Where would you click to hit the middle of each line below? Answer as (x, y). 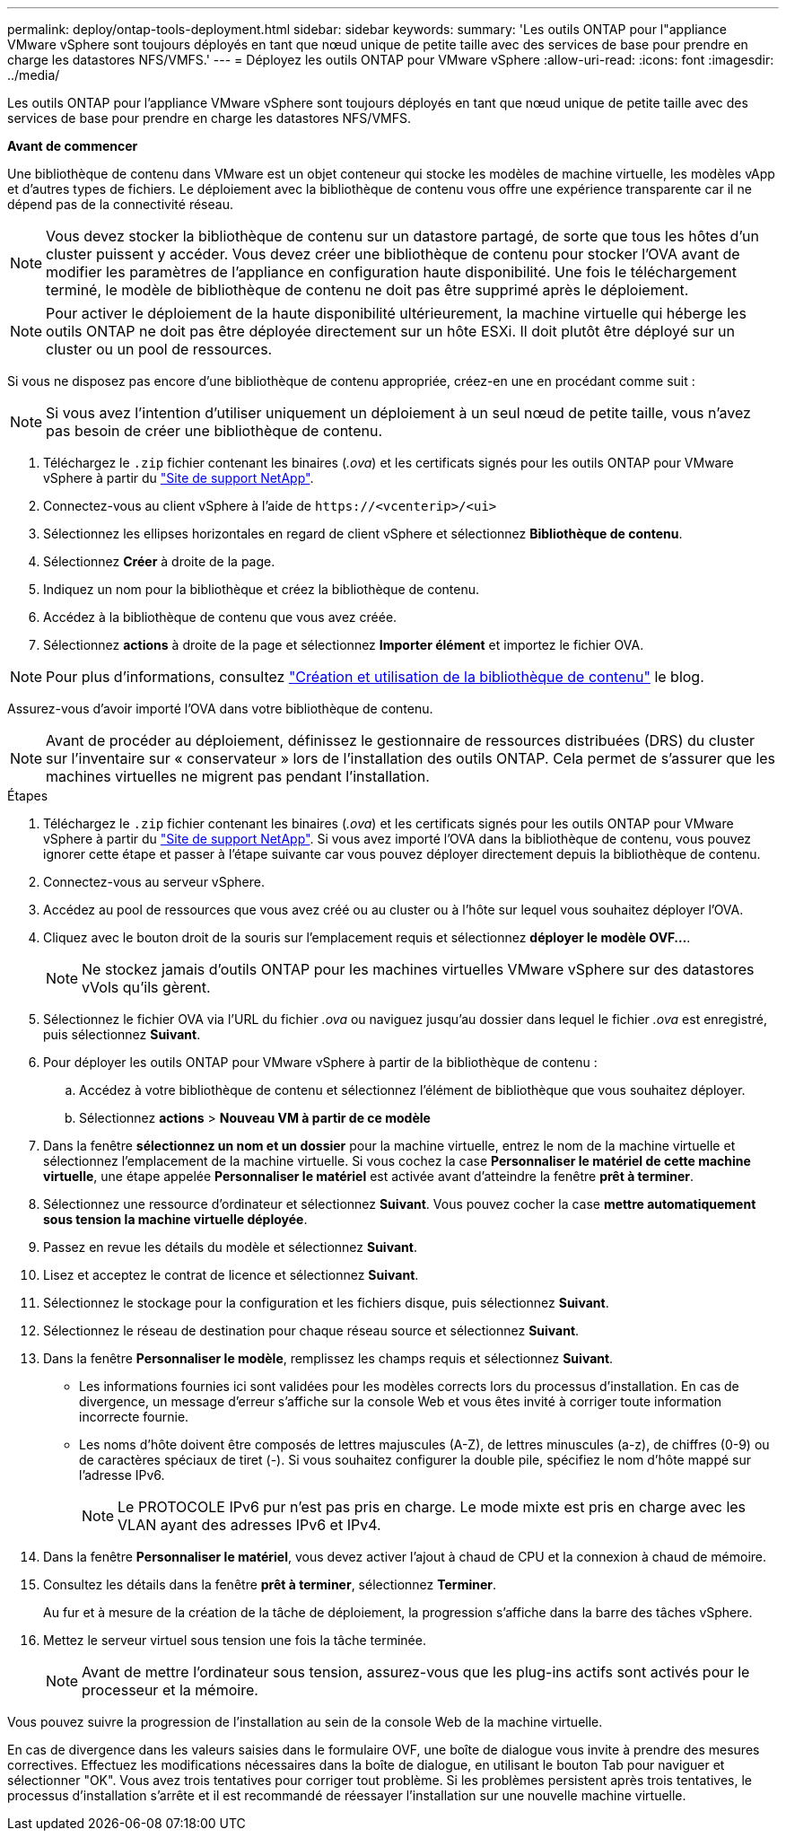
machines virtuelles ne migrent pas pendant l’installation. (238, 776)
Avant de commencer (73, 146)
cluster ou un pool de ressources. (159, 349)
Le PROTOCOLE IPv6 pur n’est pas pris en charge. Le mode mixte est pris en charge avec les (432, 1507)
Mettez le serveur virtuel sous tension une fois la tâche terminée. (235, 1640)
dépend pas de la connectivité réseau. (120, 204)
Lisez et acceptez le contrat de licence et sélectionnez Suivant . (231, 1275)
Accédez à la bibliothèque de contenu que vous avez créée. (220, 617)
